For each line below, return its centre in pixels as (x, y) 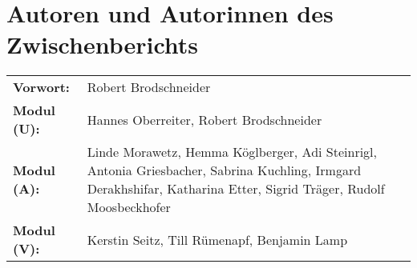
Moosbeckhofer (129, 207)
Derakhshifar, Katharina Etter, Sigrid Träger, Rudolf (236, 189)
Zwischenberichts (103, 44)
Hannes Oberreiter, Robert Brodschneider (204, 119)
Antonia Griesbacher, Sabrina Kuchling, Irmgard (224, 170)
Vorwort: (41, 87)
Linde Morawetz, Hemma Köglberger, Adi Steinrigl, (232, 152)
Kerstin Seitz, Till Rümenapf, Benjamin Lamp (217, 239)
